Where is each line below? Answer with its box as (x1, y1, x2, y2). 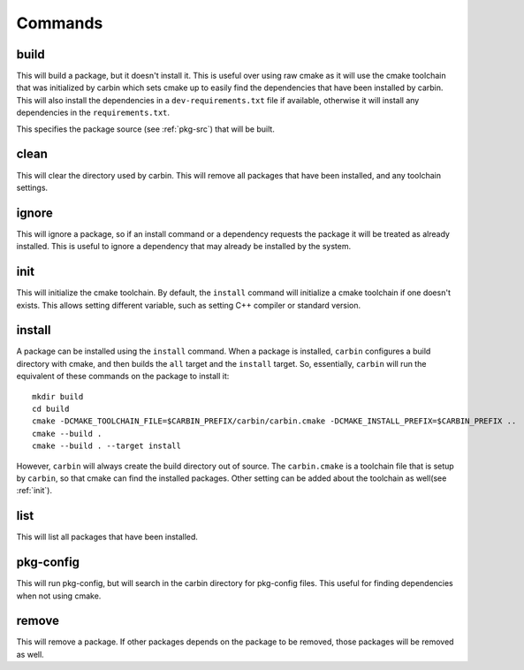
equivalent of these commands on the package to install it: (16, 371, 230, 382)
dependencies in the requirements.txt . (16, 107, 171, 118)
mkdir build (32, 392, 84, 401)
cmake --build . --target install (32, 441, 181, 451)
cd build (32, 403, 70, 414)
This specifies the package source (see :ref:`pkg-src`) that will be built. (16, 124, 276, 134)
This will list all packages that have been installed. (16, 531, 199, 543)
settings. (16, 182, 49, 193)
